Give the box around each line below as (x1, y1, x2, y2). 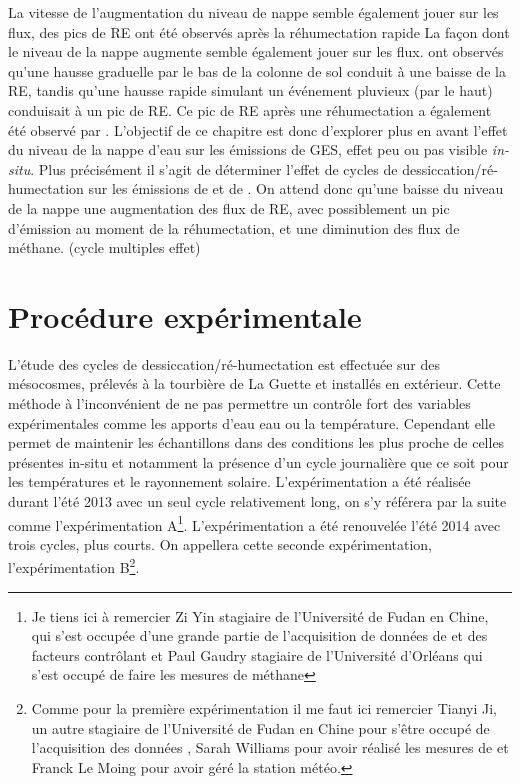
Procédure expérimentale (8, 295, 362, 336)
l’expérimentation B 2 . (8, 554, 140, 578)
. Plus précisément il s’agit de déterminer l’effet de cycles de (30, 158, 398, 179)
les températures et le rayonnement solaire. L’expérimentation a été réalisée (8, 471, 471, 492)
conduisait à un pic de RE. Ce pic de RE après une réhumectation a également (8, 99, 492, 120)
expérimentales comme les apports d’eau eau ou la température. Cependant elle (8, 412, 495, 433)
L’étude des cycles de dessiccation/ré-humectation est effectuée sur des (8, 353, 440, 374)
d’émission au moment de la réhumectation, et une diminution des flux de (8, 217, 460, 238)
